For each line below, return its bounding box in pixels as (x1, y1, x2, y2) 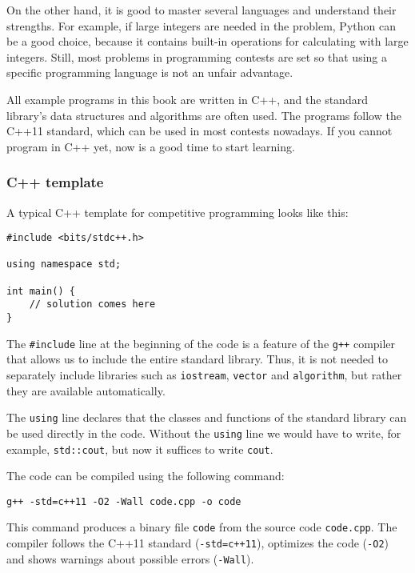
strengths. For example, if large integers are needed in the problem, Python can (6, 17, 396, 34)
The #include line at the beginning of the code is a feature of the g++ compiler (6, 335, 396, 351)
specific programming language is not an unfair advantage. (6, 64, 293, 81)
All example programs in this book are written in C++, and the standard (6, 90, 368, 107)
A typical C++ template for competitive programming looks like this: (6, 203, 349, 220)
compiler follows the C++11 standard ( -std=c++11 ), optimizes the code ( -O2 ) (6, 535, 389, 551)
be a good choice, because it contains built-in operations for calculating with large (6, 33, 409, 50)
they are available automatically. (6, 382, 166, 399)
